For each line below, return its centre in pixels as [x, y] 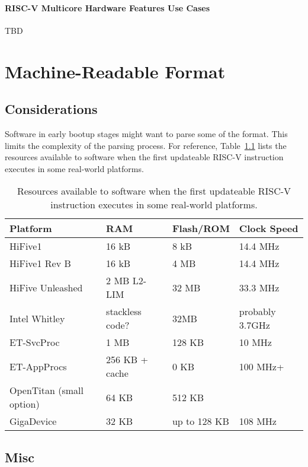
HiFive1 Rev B [40, 263]
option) [25, 404]
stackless [124, 312]
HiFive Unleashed [46, 287]
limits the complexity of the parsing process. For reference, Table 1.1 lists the [146, 145]
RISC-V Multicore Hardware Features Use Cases [108, 7]
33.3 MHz [259, 287]
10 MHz [255, 342]
